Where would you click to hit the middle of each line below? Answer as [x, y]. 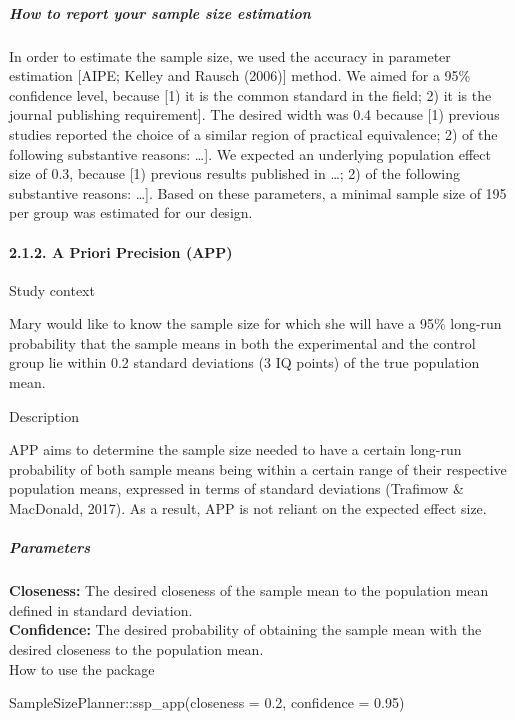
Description [44, 415]
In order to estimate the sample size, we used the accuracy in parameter [230, 55]
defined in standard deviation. [101, 609]
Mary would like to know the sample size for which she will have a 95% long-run [255, 323]
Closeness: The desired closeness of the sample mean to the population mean [249, 590]
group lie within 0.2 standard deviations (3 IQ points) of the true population [244, 362]
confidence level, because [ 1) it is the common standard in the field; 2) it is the [250, 94]
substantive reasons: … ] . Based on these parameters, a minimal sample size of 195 [258, 192]
